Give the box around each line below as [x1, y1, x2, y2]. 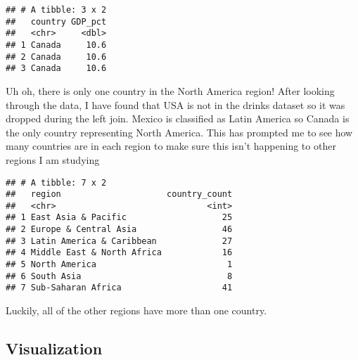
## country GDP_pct [6, 16, 107, 27]
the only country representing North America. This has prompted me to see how [6, 124, 353, 139]
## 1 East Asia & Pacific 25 [6, 212, 233, 223]
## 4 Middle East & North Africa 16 [6, 247, 233, 258]
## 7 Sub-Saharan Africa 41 [6, 283, 233, 293]
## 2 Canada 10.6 [6, 51, 107, 62]
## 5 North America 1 [6, 259, 233, 270]
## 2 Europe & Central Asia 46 [6, 224, 233, 235]
